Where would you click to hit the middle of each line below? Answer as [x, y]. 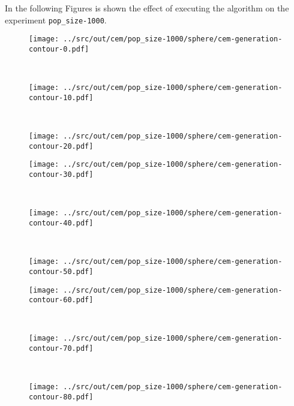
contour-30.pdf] [61, 175]
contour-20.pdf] [61, 146]
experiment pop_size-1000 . [56, 19]
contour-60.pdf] [61, 300]
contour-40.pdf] [61, 223]
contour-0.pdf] [59, 49]
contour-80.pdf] [61, 397]
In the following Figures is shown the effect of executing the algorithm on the [147, 8]
